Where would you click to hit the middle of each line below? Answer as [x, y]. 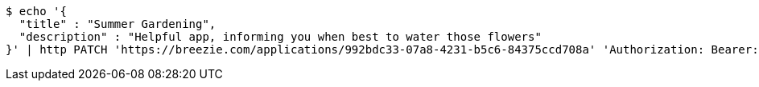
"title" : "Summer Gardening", [118, 24]
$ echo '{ [36, 11]
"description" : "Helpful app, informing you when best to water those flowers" [280, 37]
